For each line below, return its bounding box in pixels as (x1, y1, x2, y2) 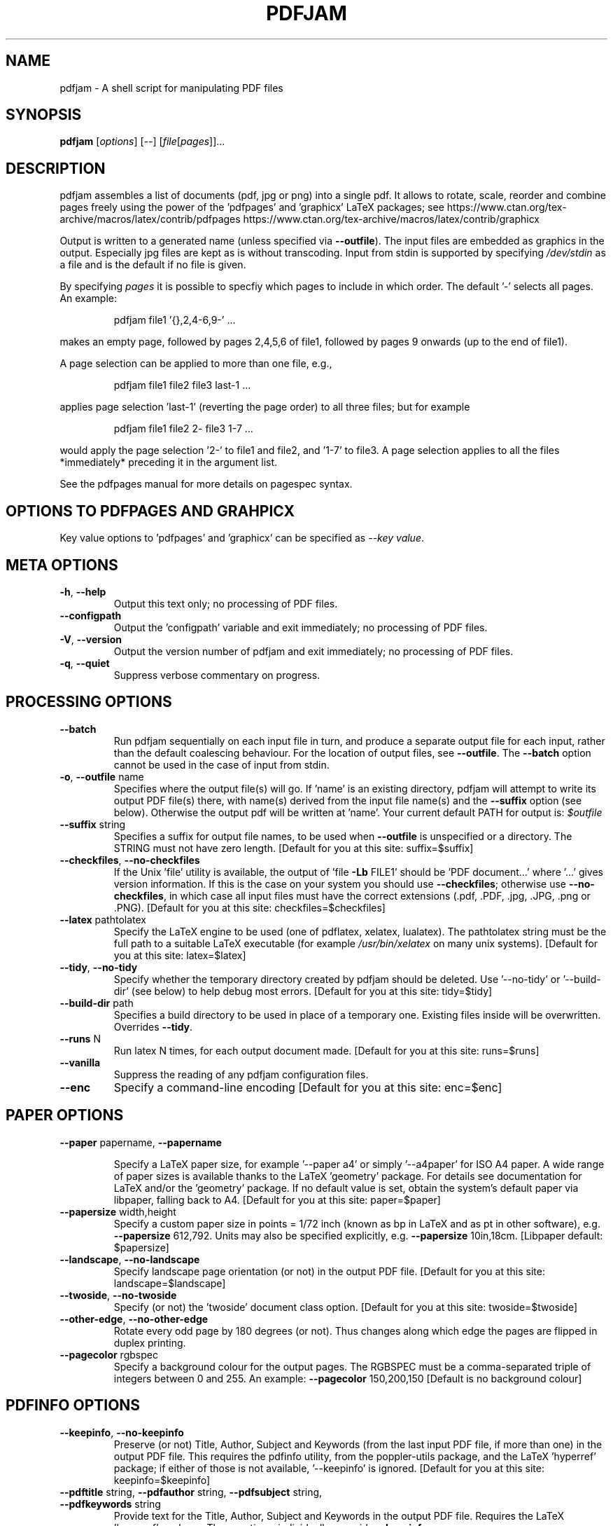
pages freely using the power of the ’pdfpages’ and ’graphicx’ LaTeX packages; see (59, 201, 444, 214)
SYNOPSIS (6, 106, 82, 124)
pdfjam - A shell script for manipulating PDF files (59, 81, 283, 94)
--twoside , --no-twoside (59, 1288, 177, 1301)
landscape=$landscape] (113, 1277, 226, 1289)
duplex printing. (113, 1336, 186, 1349)
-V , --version (59, 633, 122, 645)
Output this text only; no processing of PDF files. (113, 597, 338, 610)
